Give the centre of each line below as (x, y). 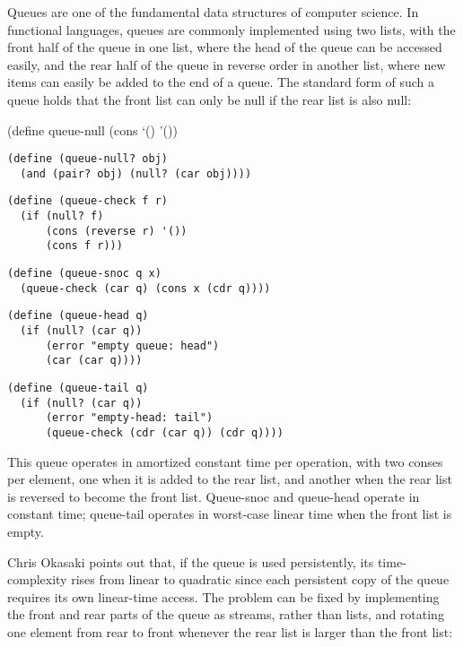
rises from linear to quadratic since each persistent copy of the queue (260, 579)
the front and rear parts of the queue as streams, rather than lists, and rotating (226, 614)
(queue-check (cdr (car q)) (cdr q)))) (164, 433)
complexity (37, 579)
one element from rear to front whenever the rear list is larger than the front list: (230, 632)
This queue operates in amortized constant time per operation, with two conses (225, 461)
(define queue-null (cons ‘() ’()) (92, 129)
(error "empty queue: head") (132, 345)
